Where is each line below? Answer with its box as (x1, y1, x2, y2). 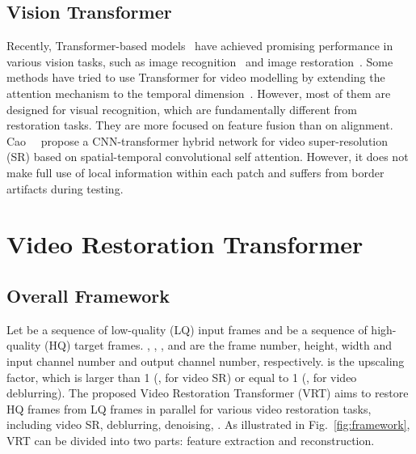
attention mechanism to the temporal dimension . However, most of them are (6, 84, 391, 101)
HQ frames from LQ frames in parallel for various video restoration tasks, (6, 400, 372, 417)
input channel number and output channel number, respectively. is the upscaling (6, 352, 405, 369)
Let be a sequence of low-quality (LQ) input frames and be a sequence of (6, 320, 368, 337)
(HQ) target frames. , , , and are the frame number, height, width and (44, 337, 393, 354)
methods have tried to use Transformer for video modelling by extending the (6, 69, 385, 86)
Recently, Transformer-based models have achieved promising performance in (6, 37, 393, 54)
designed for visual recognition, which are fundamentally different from (6, 100, 357, 117)
